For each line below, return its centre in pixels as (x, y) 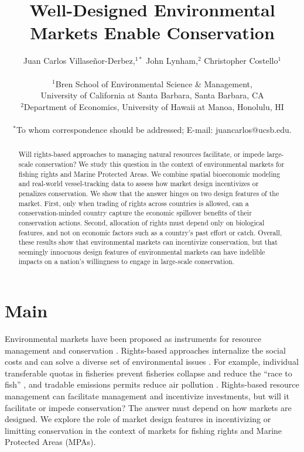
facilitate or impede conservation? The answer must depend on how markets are (148, 407)
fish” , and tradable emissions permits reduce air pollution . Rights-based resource (152, 384)
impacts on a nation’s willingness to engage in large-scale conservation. (126, 261)
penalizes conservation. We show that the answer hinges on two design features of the (149, 193)
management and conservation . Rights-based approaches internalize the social (145, 350)
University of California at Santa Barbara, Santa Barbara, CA (152, 95)
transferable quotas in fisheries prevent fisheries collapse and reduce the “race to (148, 373)
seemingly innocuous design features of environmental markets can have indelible (142, 251)
